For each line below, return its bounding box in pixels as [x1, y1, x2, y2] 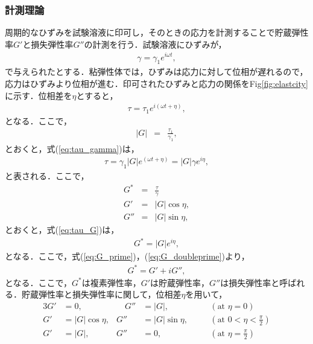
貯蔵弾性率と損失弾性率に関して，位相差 [21, 288, 182, 301]
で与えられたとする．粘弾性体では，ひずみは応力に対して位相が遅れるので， [5, 65, 308, 78]
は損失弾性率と [220, 276, 280, 288]
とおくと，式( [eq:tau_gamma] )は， [5, 142, 139, 154]
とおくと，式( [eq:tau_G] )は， [5, 223, 119, 236]
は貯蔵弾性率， [150, 276, 210, 288]
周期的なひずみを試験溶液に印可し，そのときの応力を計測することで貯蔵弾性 [5, 26, 309, 39]
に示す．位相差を [5, 89, 72, 101]
